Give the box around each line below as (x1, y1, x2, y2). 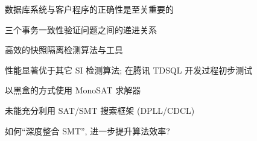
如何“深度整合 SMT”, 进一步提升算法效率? (5, 124, 170, 137)
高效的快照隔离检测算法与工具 (5, 43, 123, 56)
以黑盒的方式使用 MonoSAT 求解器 (5, 84, 141, 96)
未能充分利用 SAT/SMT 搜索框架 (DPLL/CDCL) (5, 104, 195, 116)
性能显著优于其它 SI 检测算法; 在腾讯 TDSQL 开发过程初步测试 (5, 63, 253, 76)
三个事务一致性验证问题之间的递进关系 (5, 23, 157, 36)
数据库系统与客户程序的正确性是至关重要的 (5, 3, 174, 15)
